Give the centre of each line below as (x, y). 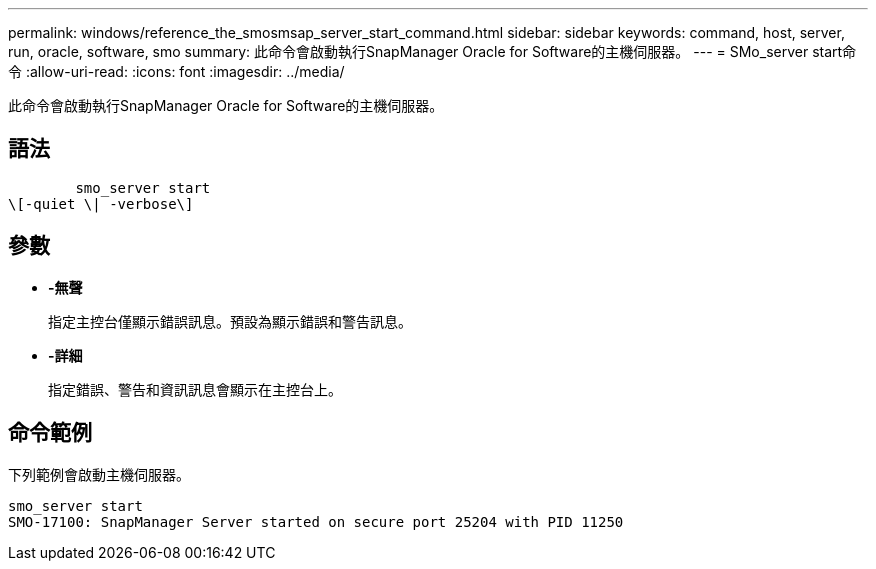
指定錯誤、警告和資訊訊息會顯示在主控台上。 (195, 389)
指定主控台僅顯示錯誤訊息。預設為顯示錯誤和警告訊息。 (230, 321)
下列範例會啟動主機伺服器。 (99, 474)
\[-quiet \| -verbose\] (101, 203)
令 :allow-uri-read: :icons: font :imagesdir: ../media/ (176, 71)
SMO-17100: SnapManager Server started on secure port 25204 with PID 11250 (316, 521)
